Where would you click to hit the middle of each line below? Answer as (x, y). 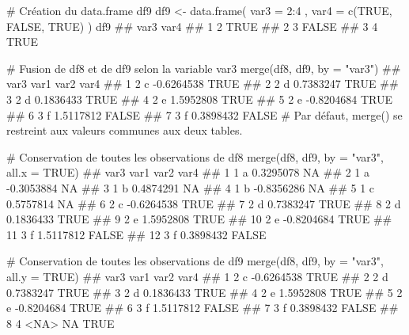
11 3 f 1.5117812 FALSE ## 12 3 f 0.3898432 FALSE (136, 234)
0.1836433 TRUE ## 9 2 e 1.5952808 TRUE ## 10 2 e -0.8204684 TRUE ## (199, 219)
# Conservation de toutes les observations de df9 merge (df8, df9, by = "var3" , (195, 261)
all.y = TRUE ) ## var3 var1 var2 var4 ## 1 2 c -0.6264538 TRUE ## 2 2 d (197, 276)
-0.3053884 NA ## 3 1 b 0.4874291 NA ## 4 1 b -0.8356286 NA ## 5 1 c (191, 187)
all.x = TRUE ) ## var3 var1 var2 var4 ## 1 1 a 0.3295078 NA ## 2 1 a (188, 172)
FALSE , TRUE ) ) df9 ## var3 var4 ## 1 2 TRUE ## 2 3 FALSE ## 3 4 (192, 26)
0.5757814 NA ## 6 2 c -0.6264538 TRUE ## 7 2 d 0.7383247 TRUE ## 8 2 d (204, 203)
